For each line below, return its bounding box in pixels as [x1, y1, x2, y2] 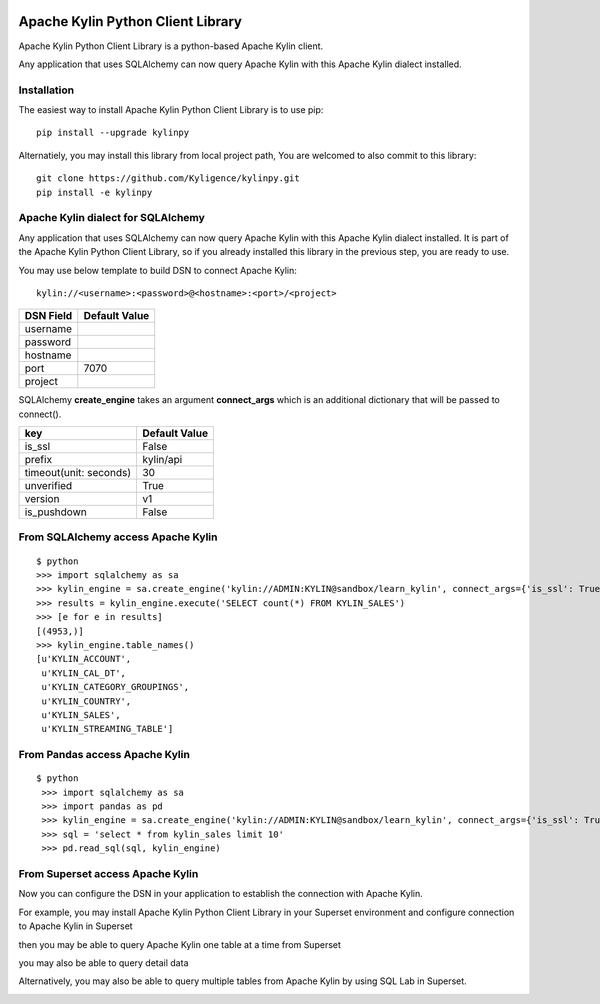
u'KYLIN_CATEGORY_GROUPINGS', [41, 681, 190, 693]
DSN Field [24, 309, 73, 323]
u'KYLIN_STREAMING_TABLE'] [41, 723, 174, 735]
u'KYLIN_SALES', [41, 709, 121, 720]
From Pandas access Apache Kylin [18, 748, 190, 762]
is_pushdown [24, 505, 87, 519]
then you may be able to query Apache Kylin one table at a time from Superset [18, 938, 342, 950]
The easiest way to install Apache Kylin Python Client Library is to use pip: [18, 104, 324, 116]
